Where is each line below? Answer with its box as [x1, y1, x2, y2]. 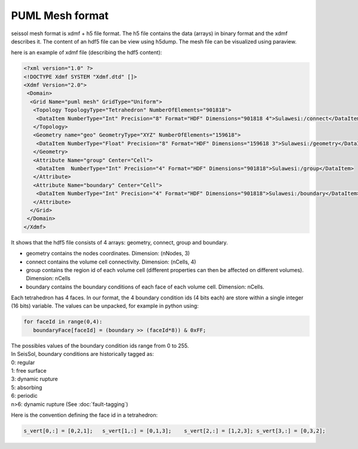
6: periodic [11, 392, 38, 400]
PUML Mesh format [11, 9, 109, 22]
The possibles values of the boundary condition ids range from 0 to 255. [11, 342, 189, 349]
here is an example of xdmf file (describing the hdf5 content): [11, 49, 162, 56]
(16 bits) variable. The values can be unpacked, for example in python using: [11, 302, 199, 309]
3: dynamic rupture [11, 376, 58, 383]
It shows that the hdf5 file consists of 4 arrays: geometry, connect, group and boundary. [11, 239, 228, 246]
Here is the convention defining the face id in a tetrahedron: [11, 411, 158, 419]
